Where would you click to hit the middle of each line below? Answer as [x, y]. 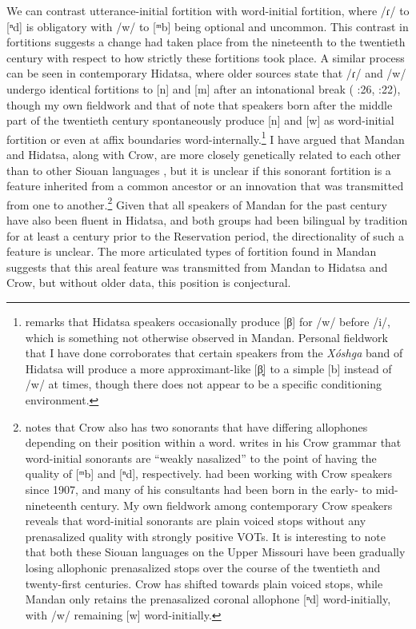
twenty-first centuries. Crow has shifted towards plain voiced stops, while [204, 583]
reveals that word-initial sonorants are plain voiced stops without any [196, 521]
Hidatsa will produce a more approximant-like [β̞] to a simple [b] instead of [208, 368]
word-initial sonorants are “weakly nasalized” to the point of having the [201, 458]
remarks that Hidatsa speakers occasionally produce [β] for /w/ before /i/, [208, 321]
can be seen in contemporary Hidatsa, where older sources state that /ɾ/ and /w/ [206, 73]
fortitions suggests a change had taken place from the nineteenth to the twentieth [206, 42]
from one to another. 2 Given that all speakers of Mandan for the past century [197, 203]
